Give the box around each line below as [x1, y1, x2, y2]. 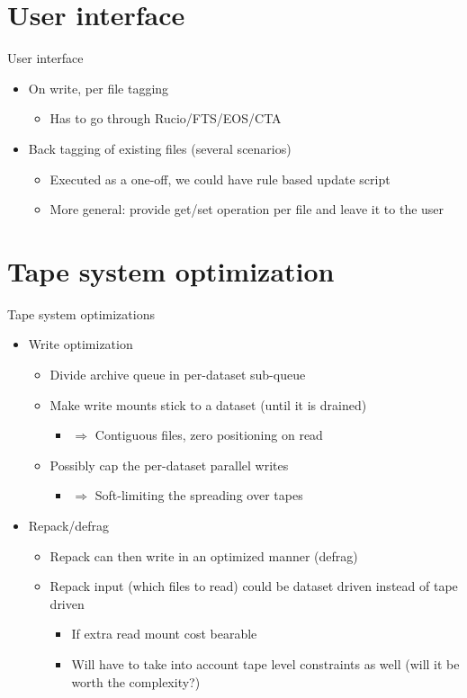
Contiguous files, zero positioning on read [94, 425, 323, 444]
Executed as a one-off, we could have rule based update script [49, 169, 391, 188]
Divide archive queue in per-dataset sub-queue [49, 365, 306, 383]
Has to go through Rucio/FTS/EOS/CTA [49, 109, 282, 128]
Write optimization [28, 335, 133, 353]
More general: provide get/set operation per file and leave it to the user [49, 200, 445, 219]
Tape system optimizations [7, 304, 155, 323]
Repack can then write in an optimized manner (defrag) [49, 546, 358, 565]
